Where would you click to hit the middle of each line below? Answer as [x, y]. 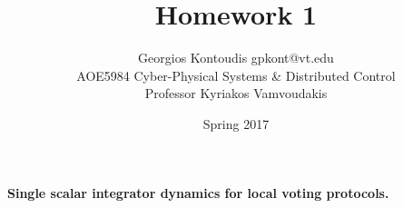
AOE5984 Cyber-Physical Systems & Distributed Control [236, 75]
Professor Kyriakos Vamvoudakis [236, 93]
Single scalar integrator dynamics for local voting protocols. [198, 192]
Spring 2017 [236, 123]
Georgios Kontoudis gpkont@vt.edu [236, 58]
